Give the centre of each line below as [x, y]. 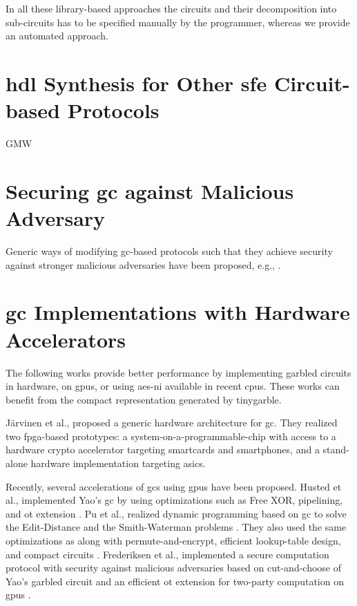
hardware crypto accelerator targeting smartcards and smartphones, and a [163, 449]
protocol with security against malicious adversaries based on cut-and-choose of [174, 568]
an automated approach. [57, 36]
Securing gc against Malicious [150, 190]
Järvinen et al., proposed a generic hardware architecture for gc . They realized [172, 423]
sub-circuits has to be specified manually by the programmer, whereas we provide [178, 22]
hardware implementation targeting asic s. [118, 463]
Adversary [56, 218]
